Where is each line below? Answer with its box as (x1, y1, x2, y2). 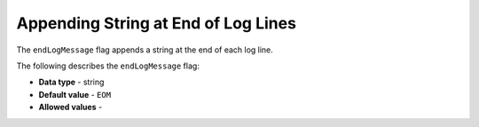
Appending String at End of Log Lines (16, 13, 297, 33)
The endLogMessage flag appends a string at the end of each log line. (16, 44, 274, 55)
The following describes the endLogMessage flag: (16, 60, 200, 71)
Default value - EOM (38, 89, 111, 99)
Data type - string (38, 76, 105, 88)
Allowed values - (38, 102, 103, 113)
